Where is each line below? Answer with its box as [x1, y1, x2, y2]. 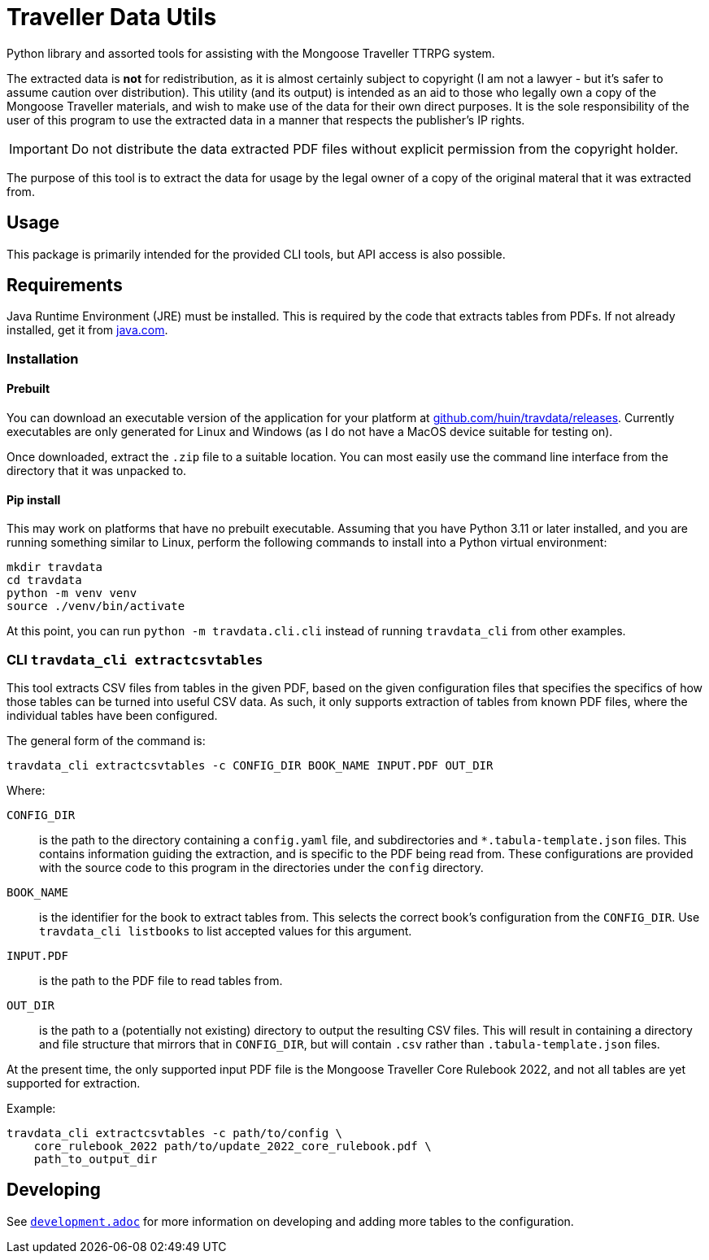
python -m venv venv [7, 586, 137, 600]
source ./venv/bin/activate [7, 599, 185, 613]
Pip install [7, 492, 61, 507]
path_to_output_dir [33, 1153, 158, 1166]
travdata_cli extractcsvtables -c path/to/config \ [7, 1127, 343, 1140]
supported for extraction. [7, 1076, 141, 1090]
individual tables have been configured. [7, 708, 218, 722]
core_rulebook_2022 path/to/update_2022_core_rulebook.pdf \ [33, 1140, 432, 1153]
